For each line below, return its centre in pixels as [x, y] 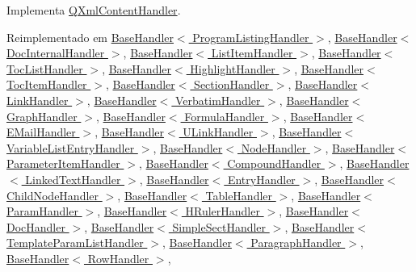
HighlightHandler [233, 68]
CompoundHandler [274, 163]
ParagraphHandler [296, 243]
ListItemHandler [252, 53]
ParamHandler [42, 211]
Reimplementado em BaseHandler [90, 37]
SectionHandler [232, 84]
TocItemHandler [47, 84]
